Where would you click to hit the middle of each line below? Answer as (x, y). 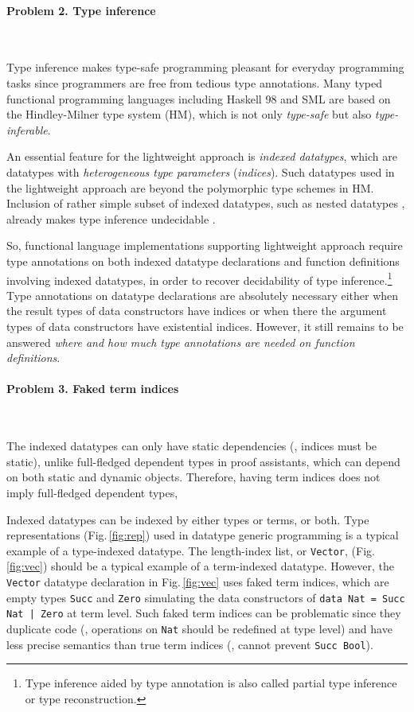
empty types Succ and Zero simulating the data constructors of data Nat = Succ (206, 597)
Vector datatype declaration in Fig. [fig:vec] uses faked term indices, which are (198, 581)
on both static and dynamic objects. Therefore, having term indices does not (193, 477)
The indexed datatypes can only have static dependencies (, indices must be (192, 446)
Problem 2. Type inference (81, 10)
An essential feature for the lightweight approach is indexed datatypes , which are (202, 156)
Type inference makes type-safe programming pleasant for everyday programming (205, 67)
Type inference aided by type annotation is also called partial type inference (211, 683)
